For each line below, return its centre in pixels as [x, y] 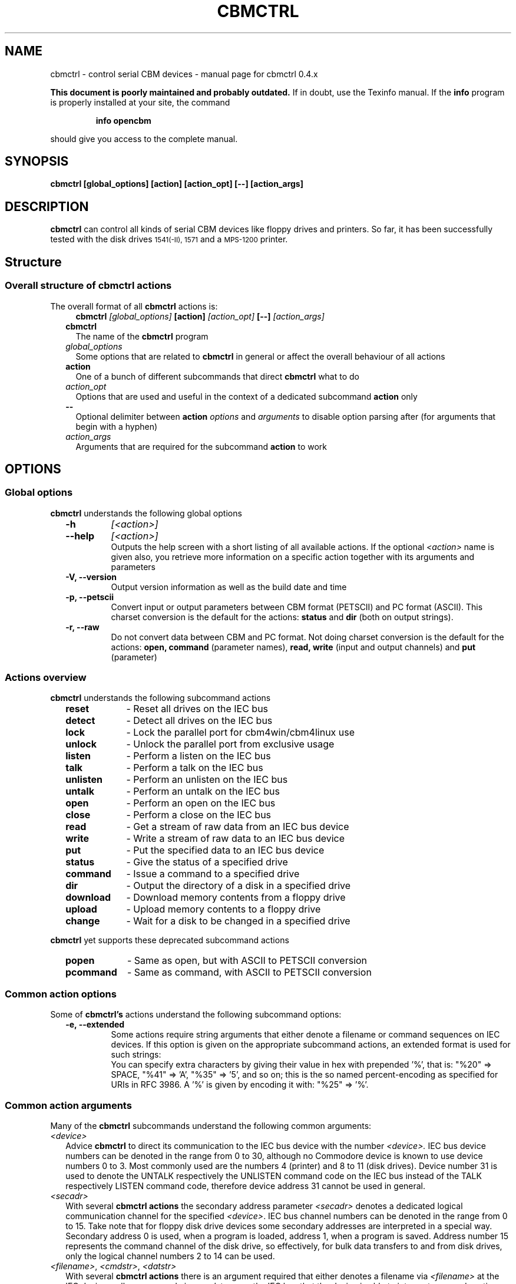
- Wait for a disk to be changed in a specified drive [238, 921]
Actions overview [46, 678]
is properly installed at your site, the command [140, 102]
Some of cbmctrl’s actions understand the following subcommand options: [196, 1015]
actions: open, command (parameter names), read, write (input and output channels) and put [293, 647]
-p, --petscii [90, 597]
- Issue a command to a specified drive [213, 874]
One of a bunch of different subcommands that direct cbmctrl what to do [217, 376]
